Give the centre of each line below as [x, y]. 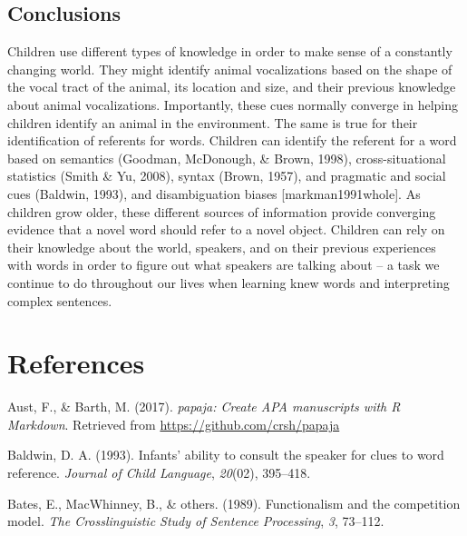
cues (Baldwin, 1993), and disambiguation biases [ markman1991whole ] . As [214, 193]
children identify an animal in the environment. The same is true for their [213, 122]
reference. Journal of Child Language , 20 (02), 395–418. [159, 473]
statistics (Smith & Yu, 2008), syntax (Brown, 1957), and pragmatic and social [227, 176]
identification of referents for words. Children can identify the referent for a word [232, 140]
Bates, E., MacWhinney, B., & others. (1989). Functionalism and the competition [234, 503]
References [76, 363]
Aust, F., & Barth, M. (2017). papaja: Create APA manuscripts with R [204, 407]
